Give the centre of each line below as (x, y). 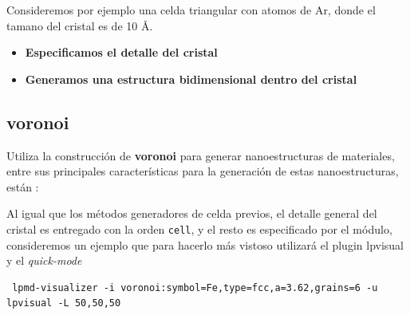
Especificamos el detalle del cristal (121, 52)
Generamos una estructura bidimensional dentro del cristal (191, 79)
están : (23, 186)
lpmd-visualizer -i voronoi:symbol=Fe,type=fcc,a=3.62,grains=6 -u (195, 287)
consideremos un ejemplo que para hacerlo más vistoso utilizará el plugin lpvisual (205, 244)
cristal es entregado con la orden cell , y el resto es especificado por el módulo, (199, 228)
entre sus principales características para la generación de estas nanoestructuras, (203, 171)
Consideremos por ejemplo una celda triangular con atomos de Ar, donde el (191, 10)
